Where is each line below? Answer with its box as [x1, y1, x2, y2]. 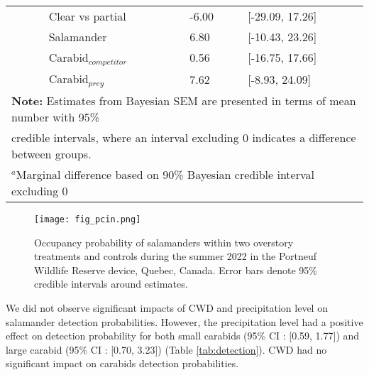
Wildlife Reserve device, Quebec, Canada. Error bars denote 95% [34, 262, 317, 277]
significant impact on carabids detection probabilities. [6, 356, 239, 371]
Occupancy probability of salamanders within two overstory [34, 234, 294, 249]
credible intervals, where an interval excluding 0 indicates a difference [11, 129, 356, 146]
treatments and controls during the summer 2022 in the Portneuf [34, 249, 317, 263]
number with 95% [11, 108, 100, 125]
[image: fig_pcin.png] [34, 214, 141, 224]
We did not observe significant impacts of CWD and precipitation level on [6, 300, 328, 315]
